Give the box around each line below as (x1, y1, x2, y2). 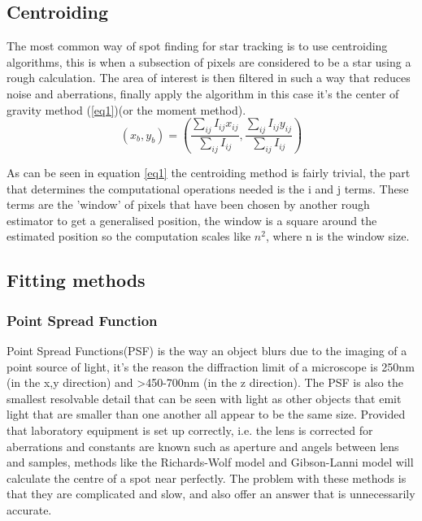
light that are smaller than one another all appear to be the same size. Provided (7, 406, 406, 423)
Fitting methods (7, 267, 146, 293)
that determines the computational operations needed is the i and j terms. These (7, 180, 409, 197)
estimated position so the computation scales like (7, 228, 251, 245)
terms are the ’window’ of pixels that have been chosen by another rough (7, 196, 370, 213)
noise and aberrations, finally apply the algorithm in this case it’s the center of (7, 85, 399, 102)
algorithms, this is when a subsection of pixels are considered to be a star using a (7, 53, 411, 70)
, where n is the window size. (265, 228, 410, 245)
